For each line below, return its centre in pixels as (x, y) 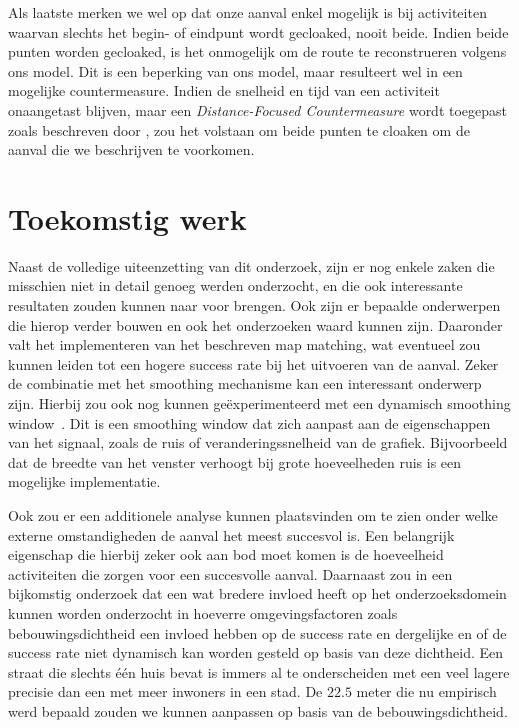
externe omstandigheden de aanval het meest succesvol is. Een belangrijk (231, 534)
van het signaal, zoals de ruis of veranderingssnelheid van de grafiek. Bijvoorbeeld (258, 442)
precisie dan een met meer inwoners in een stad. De (165, 691)
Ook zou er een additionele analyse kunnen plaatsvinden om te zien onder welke (253, 515)
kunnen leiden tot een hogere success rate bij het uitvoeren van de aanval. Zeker (253, 363)
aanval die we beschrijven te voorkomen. (131, 149)
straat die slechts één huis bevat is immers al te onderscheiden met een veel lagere (259, 671)
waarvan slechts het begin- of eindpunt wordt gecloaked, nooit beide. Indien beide (258, 31)
